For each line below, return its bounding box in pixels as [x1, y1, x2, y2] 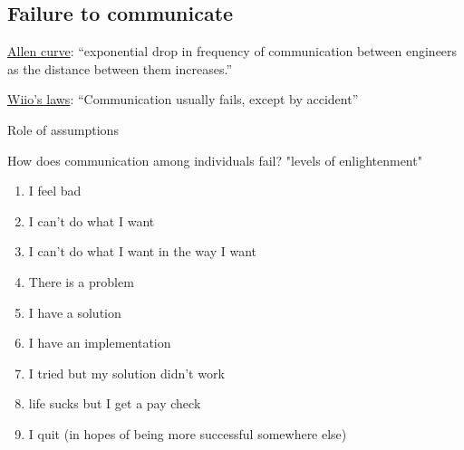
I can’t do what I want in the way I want [28, 242, 256, 261]
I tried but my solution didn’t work [28, 363, 225, 382]
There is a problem [28, 272, 134, 291]
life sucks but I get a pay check [28, 394, 201, 413]
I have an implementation [28, 333, 171, 352]
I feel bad [28, 181, 82, 200]
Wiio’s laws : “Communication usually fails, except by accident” [7, 90, 359, 109]
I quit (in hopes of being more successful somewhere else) [28, 424, 347, 443]
